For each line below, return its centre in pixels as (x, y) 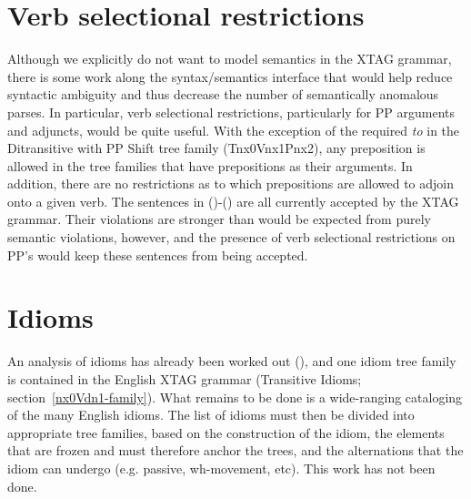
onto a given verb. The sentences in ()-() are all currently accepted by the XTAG (233, 201)
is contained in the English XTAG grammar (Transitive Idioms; (185, 378)
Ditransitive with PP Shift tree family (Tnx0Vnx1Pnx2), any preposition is (216, 148)
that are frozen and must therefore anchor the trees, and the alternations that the (235, 450)
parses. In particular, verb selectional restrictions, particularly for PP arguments (231, 112)
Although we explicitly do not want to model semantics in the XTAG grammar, (230, 59)
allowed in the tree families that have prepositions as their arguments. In (210, 165)
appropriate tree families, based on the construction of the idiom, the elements (226, 432)
